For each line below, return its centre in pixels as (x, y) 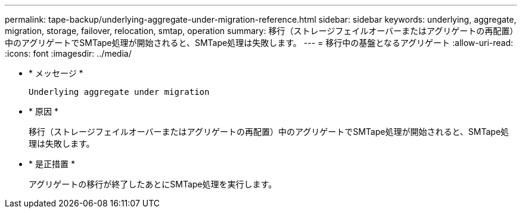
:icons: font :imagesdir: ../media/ (68, 53)
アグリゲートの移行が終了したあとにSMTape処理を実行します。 (153, 184)
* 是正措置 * (52, 164)
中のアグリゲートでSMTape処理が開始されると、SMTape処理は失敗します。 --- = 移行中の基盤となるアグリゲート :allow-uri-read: (259, 43)
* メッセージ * (56, 73)
